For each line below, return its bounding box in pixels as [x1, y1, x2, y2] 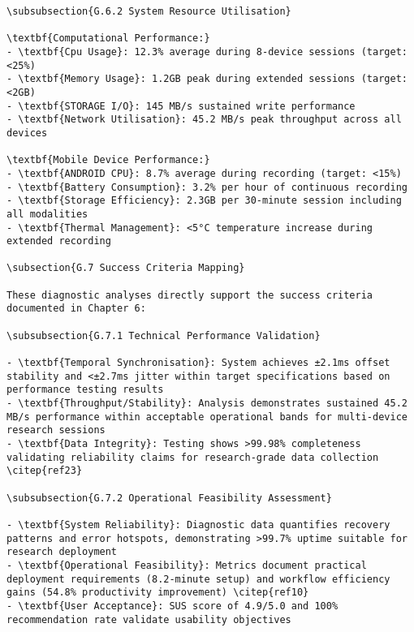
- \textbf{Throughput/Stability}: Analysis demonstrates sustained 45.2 [6, 398, 408, 410]
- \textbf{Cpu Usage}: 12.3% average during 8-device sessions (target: [6, 45, 408, 58]
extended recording [6, 235, 111, 247]
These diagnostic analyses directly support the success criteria [6, 289, 373, 301]
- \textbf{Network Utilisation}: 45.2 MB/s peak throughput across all [6, 114, 402, 126]
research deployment [6, 546, 118, 558]
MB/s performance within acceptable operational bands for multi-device [6, 411, 408, 423]
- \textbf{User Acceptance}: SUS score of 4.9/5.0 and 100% [6, 600, 339, 612]
